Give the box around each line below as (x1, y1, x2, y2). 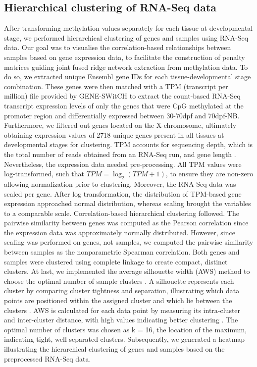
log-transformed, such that (4, 168, 85, 179)
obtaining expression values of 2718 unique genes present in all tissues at (4, 129, 224, 140)
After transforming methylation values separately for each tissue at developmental (4, 23, 253, 33)
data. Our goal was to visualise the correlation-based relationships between (4, 42, 231, 52)
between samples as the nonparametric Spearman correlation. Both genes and (4, 247, 240, 257)
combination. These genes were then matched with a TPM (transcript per (4, 81, 228, 91)
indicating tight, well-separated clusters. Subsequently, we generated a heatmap (4, 334, 245, 344)
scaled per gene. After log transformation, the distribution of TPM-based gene (4, 188, 242, 199)
